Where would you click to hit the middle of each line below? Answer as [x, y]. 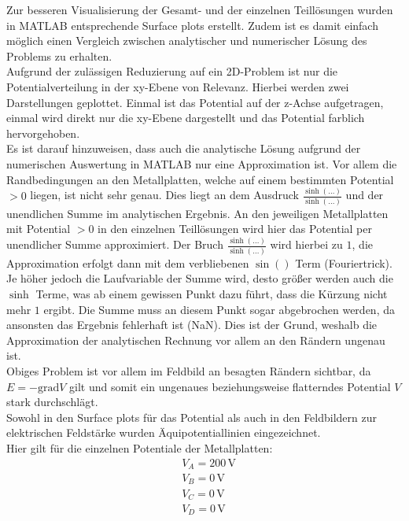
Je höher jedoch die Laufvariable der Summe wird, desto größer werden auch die [200, 278]
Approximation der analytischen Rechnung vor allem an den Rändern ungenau [196, 340]
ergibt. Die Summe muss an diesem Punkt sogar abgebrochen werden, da [219, 309]
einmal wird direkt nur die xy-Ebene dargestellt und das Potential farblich [186, 118]
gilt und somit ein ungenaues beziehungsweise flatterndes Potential [230, 386]
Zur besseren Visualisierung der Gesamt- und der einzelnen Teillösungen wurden [200, 9]
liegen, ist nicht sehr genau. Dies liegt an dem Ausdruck [164, 195]
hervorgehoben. [43, 133]
